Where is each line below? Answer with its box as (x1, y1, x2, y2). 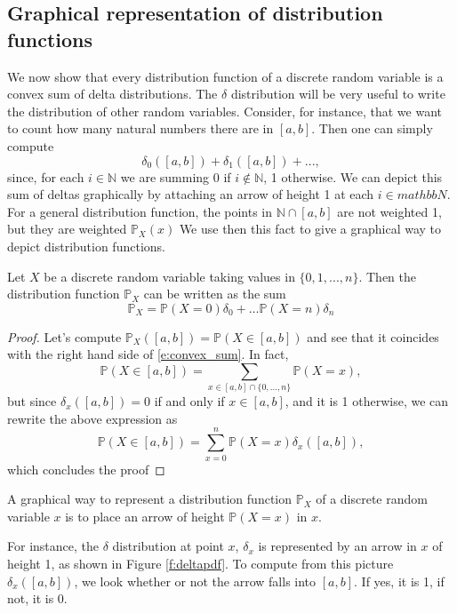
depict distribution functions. (7, 236, 165, 255)
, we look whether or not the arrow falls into (74, 571, 317, 590)
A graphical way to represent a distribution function (7, 490, 293, 508)
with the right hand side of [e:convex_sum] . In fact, (7, 345, 289, 363)
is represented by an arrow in (258, 537, 417, 555)
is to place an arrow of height (65, 506, 225, 525)
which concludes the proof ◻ (7, 459, 165, 478)
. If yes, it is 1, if (354, 571, 445, 590)
